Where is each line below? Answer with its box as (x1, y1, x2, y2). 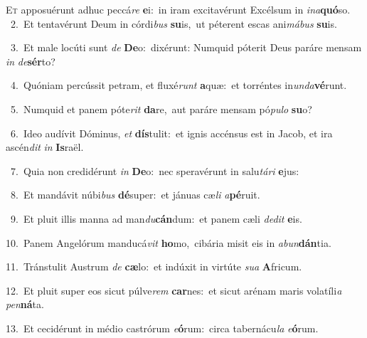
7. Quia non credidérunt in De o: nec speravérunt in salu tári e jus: (10, 163, 299, 178)
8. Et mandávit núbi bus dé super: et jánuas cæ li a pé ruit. (10, 187, 260, 202)
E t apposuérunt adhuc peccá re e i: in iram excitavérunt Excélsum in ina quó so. (6, 2, 351, 16)
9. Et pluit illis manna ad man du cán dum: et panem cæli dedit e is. (10, 211, 302, 226)
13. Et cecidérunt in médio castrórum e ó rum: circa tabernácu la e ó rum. (6, 320, 319, 335)
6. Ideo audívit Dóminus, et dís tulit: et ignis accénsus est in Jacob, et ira (10, 125, 333, 140)
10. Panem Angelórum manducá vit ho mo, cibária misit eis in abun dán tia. (6, 235, 331, 250)
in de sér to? (6, 53, 55, 68)
